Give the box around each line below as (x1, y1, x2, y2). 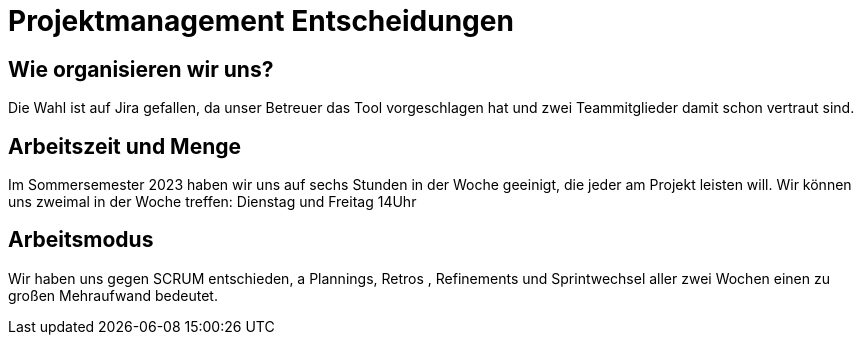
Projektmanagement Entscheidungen (8, 4, 514, 38)
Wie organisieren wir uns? (8, 56, 274, 82)
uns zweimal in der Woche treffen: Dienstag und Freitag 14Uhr (8, 193, 417, 211)
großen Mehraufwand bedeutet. (8, 286, 218, 304)
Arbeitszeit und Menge (8, 133, 242, 159)
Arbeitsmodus (8, 227, 154, 253)
